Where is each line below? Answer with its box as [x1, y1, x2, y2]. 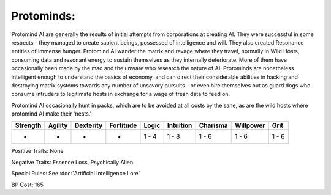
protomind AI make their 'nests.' [11, 110, 92, 117]
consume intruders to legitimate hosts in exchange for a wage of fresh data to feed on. [11, 90, 230, 98]
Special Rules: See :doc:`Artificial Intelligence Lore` [11, 170, 140, 177]
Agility [48, 121, 68, 130]
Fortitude [109, 121, 137, 130]
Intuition [167, 121, 192, 130]
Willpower [235, 121, 265, 130]
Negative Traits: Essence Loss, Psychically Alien [11, 158, 134, 166]
